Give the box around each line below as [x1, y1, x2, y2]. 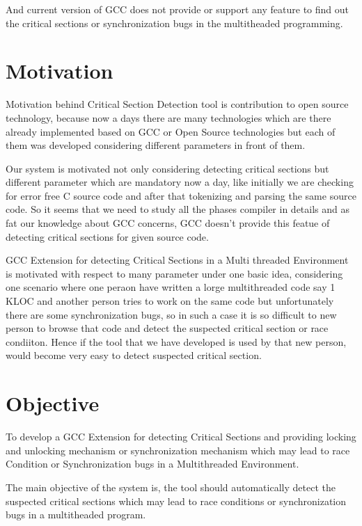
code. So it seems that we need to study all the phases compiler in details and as [6, 202, 350, 216]
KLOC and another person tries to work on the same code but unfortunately [6, 294, 334, 308]
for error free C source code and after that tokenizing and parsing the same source [6, 188, 356, 202]
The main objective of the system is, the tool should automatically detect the [6, 479, 336, 494]
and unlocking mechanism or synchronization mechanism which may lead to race [6, 443, 350, 457]
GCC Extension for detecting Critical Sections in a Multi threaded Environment [6, 253, 349, 267]
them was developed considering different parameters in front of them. [6, 138, 306, 152]
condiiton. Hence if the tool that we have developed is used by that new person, [6, 334, 347, 349]
